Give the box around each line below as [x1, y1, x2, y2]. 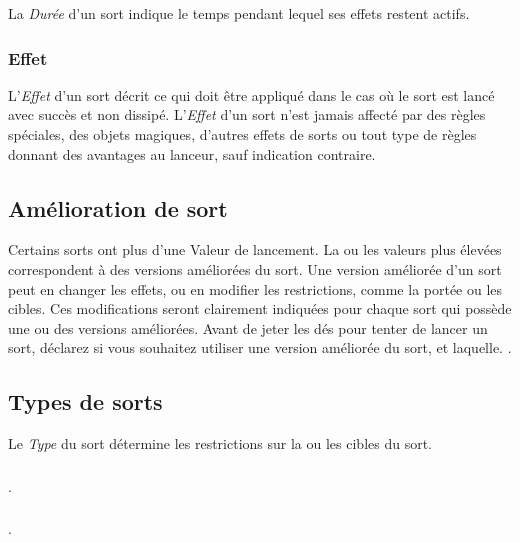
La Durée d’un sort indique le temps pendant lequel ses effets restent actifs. [8, 3, 470, 23]
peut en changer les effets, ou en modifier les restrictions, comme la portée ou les [8, 278, 503, 299]
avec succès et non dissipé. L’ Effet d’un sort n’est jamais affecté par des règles [8, 104, 486, 125]
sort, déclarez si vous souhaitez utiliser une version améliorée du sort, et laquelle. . [8, 337, 512, 358]
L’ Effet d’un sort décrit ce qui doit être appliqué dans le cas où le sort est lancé [8, 84, 495, 105]
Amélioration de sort [8, 192, 228, 223]
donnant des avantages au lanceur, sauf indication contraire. [8, 143, 376, 164]
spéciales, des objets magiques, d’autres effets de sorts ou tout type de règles [8, 124, 477, 144]
